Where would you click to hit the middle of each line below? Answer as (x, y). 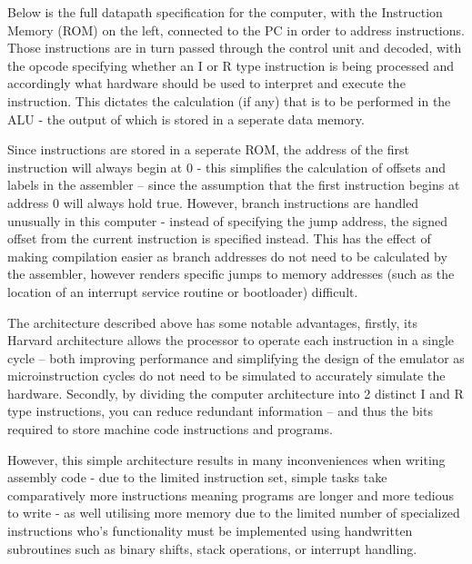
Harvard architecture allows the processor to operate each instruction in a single (231, 340)
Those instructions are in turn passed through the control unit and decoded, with (235, 48)
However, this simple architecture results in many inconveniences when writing (226, 459)
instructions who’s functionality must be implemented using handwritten (210, 531)
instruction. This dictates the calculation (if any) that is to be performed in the (229, 100)
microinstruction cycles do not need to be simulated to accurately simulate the (226, 376)
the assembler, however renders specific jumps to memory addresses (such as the (231, 274)
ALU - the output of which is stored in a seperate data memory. (186, 119)
